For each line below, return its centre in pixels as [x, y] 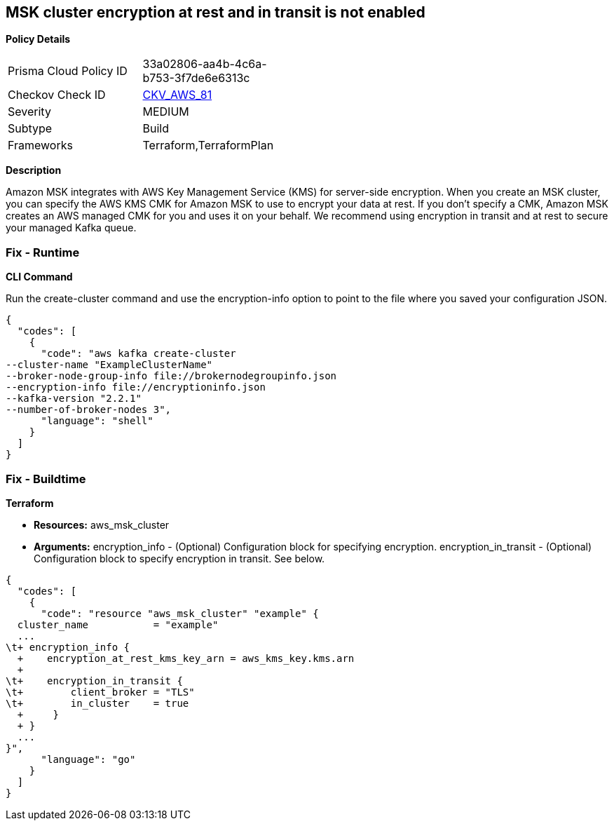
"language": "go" [88, 759]
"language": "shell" [97, 421]
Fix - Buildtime [46, 479]
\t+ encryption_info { [68, 647]
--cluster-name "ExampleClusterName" [109, 365]
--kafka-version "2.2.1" [74, 399]
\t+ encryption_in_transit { [94, 681]
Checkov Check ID [57, 95]
